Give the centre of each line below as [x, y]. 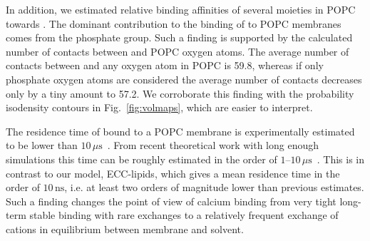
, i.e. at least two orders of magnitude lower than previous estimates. [214, 187]
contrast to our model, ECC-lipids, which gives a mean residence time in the [173, 173]
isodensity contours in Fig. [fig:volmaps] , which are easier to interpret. [159, 107]
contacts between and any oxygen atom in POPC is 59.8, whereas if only [165, 65]
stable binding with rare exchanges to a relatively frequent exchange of [184, 215]
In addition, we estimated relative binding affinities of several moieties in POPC [181, 9]
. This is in [340, 159]
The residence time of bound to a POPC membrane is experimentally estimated [180, 131]
